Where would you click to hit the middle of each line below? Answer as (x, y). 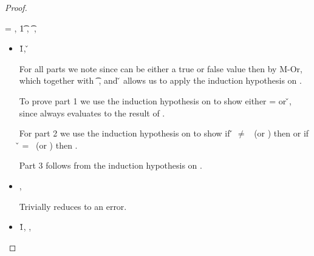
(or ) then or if (282, 133)
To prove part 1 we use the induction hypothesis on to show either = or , (155, 100)
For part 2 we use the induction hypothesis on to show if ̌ (126, 133)
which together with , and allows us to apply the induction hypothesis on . (160, 80)
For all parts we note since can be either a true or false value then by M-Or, (161, 68)
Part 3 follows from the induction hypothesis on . (111, 165)
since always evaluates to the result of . (92, 113)
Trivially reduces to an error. (73, 206)
